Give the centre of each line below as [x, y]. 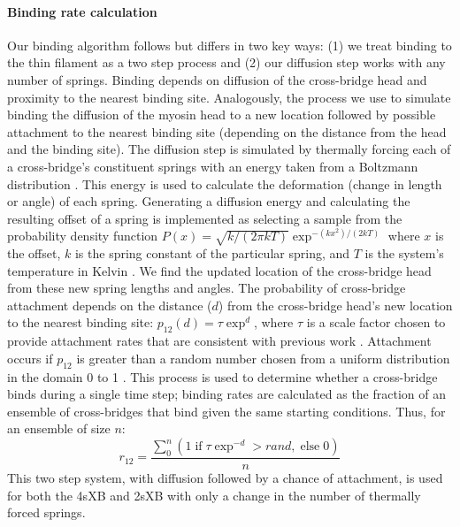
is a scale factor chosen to [376, 322]
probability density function [83, 236]
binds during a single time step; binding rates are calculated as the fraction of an [227, 394]
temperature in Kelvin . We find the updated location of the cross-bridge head [219, 270]
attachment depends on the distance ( [110, 305]
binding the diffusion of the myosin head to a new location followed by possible [222, 115]
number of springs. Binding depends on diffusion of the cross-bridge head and [217, 79]
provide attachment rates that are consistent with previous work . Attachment [219, 341]
